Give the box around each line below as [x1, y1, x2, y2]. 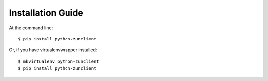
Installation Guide [9, 7, 84, 18]
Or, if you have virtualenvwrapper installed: [9, 47, 97, 53]
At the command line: [9, 25, 53, 31]
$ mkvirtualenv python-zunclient [18, 58, 99, 64]
